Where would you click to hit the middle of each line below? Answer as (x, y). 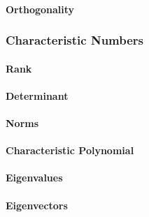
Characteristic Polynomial (70, 150)
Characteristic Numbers (75, 40)
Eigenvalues (34, 178)
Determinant (37, 95)
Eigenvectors (37, 205)
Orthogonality (40, 9)
